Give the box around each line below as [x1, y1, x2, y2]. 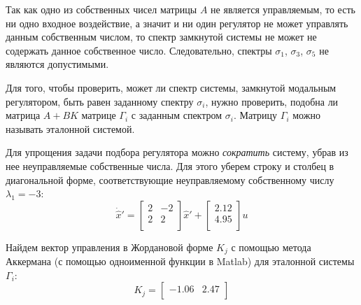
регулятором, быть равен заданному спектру [6, 94, 194, 108]
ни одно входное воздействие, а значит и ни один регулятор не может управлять [6, 15, 348, 30]
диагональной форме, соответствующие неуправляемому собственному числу [6, 172, 334, 187]
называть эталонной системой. [6, 121, 135, 136]
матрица [6, 108, 41, 122]
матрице [81, 108, 116, 122]
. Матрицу [233, 108, 278, 122]
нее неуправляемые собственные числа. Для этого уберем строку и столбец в [6, 158, 334, 173]
